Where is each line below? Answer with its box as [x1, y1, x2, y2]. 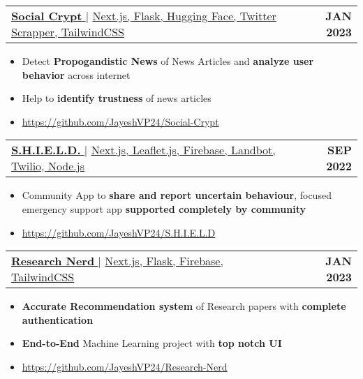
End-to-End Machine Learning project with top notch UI [22, 336, 282, 350]
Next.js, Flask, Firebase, [105, 253, 223, 269]
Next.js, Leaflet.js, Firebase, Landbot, [91, 142, 276, 158]
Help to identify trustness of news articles [22, 91, 212, 105]
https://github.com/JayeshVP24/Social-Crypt [22, 114, 219, 128]
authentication [22, 312, 94, 327]
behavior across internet [22, 67, 131, 82]
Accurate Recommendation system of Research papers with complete [22, 299, 346, 313]
